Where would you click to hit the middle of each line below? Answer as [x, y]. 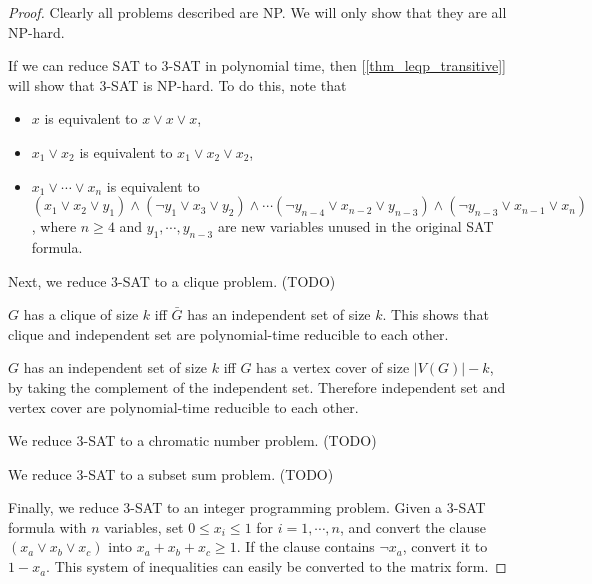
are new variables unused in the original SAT [355, 226]
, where [54, 226]
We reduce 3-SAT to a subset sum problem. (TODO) [171, 473]
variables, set [144, 526]
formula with [47, 526]
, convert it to [445, 546]
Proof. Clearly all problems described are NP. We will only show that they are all [257, 12]
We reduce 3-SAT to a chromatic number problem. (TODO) [192, 440]
